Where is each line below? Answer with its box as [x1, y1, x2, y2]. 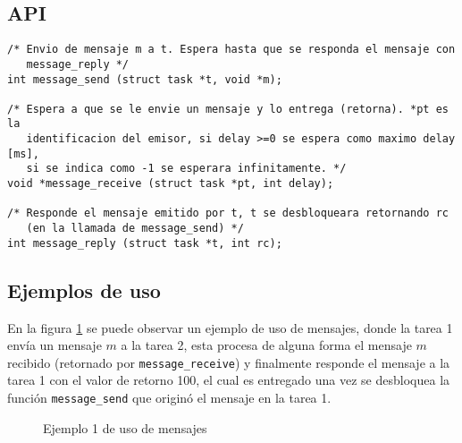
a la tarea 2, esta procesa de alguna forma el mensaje [121, 336, 412, 354]
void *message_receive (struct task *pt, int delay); [7, 177, 334, 191]
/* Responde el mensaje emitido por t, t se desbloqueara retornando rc [7, 207, 449, 220]
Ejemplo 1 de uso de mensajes [43, 418, 207, 437]
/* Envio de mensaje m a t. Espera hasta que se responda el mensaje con [7, 43, 456, 56]
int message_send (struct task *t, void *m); [7, 72, 282, 86]
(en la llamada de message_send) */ [26, 222, 244, 235]
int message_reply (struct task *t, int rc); [7, 236, 282, 250]
